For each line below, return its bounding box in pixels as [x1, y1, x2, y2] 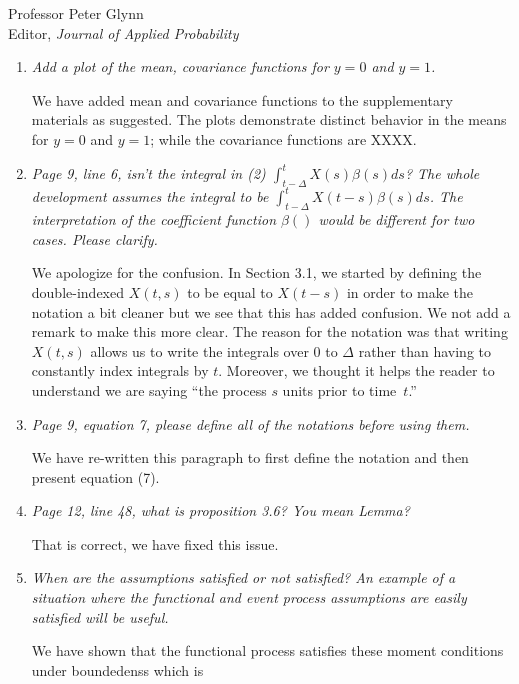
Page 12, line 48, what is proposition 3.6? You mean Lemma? [31, 500, 410, 521]
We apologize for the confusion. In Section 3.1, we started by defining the [31, 262, 482, 283]
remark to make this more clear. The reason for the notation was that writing [31, 321, 508, 342]
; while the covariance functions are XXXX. [150, 128, 417, 149]
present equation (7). [31, 466, 160, 487]
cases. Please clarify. [31, 228, 158, 249]
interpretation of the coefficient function [31, 209, 276, 230]
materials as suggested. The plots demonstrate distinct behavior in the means [31, 109, 507, 130]
